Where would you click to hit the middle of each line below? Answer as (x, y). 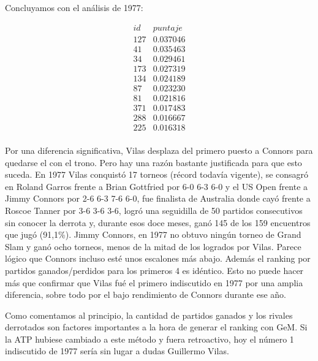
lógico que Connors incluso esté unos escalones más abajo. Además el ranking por (158, 258)
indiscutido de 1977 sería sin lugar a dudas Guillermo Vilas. (117, 351)
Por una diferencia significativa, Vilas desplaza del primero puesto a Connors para (159, 150)
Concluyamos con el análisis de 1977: (74, 7)
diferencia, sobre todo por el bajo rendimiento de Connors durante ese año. (146, 294)
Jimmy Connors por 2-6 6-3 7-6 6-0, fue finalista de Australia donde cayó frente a (158, 198)
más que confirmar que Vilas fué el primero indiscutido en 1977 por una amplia (154, 282)
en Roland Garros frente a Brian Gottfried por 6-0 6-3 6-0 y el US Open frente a (157, 186)
